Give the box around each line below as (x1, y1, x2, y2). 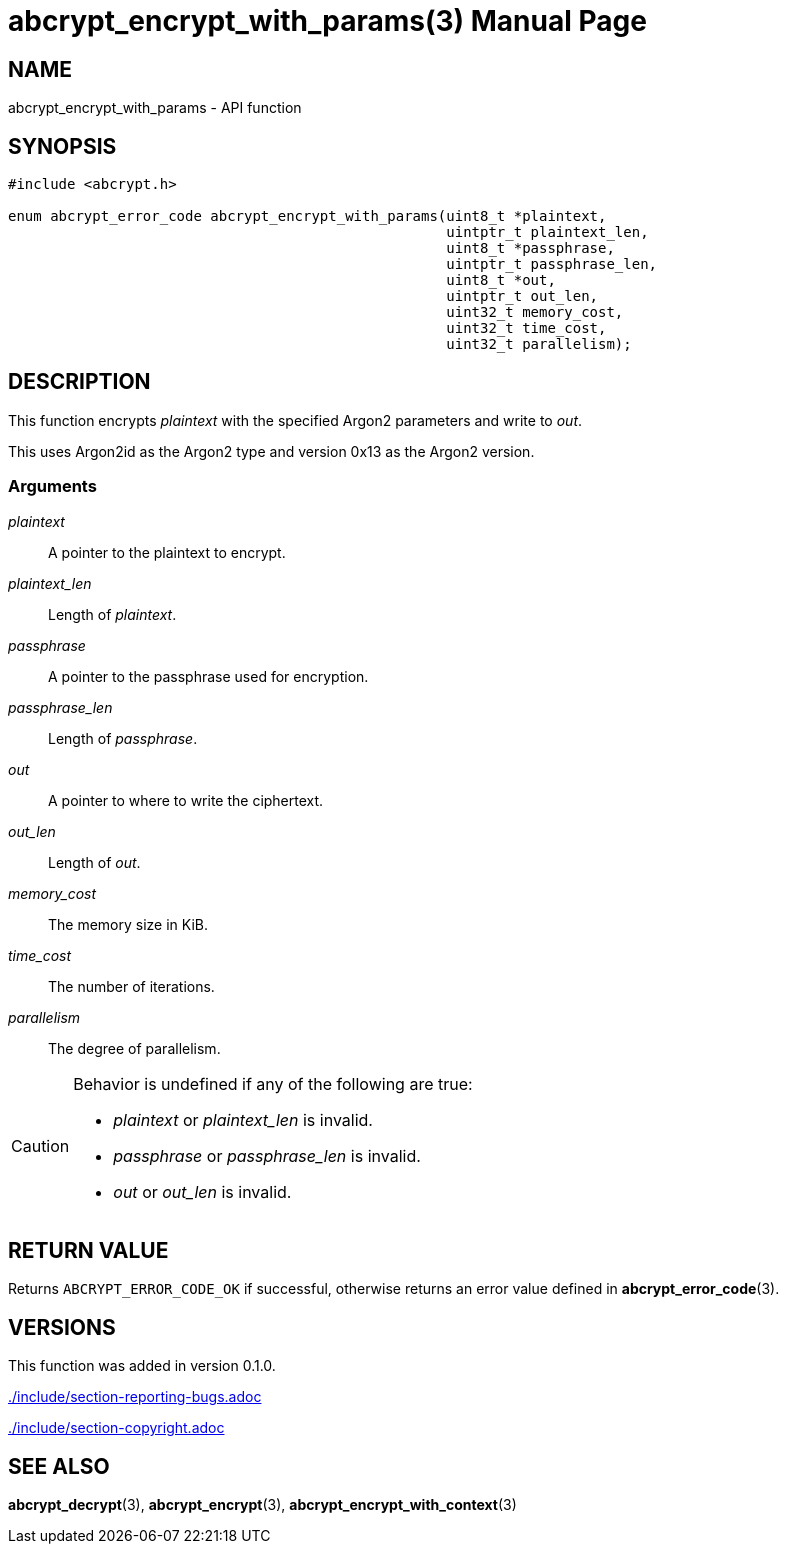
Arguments (8, 476, 97, 497)
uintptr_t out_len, (446, 288, 599, 305)
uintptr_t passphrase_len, (446, 256, 658, 273)
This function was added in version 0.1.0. (8, 1357, 276, 1375)
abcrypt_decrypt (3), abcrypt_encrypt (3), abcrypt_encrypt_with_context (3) (8, 1496, 517, 1514)
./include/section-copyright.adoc (8, 1419, 225, 1437)
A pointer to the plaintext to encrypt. (48, 543, 286, 561)
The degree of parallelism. (48, 1039, 221, 1057)
